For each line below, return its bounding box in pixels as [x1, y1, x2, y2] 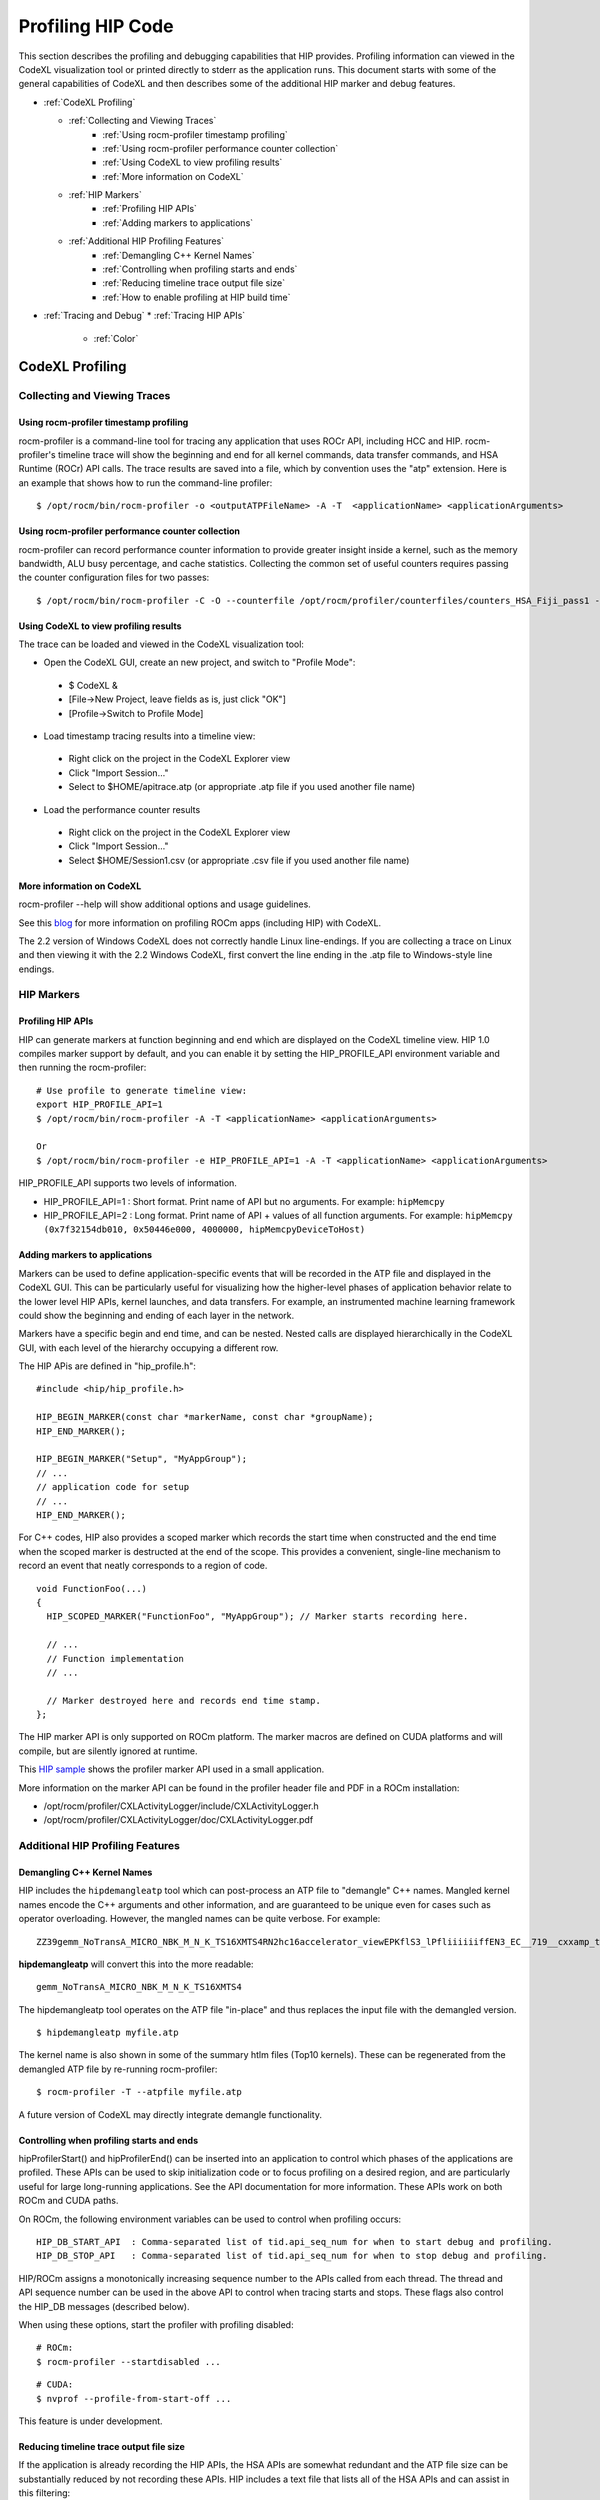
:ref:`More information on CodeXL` [102, 170, 244, 182]
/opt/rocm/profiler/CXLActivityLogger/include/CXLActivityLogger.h [43, 1800, 319, 1812]
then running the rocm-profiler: [18, 1061, 147, 1074]
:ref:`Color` [93, 332, 139, 344]
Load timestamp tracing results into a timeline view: [43, 730, 256, 742]
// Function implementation [46, 1653, 185, 1664]
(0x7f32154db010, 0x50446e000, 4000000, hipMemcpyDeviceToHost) [43, 1224, 366, 1235]
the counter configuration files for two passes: [18, 571, 210, 584]
